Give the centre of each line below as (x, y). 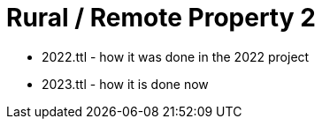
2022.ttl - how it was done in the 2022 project (176, 56)
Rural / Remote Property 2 (161, 18)
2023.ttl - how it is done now (125, 84)
